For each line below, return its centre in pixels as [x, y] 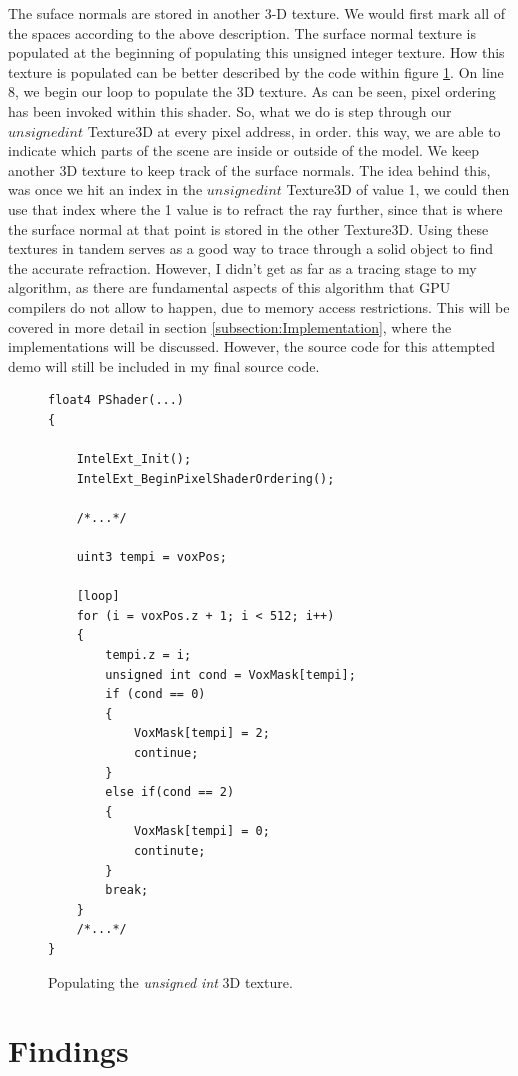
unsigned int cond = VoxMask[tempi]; [230, 674]
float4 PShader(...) [116, 400]
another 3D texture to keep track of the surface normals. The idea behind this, [249, 169]
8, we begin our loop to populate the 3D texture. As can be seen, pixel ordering [252, 91]
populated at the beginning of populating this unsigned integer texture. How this [256, 52]
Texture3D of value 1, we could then [398, 189]
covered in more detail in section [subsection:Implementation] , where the [230, 326]
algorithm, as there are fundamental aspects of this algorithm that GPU [229, 287]
